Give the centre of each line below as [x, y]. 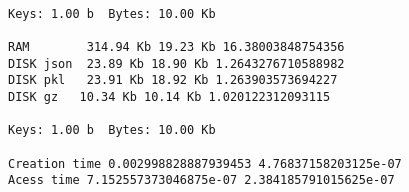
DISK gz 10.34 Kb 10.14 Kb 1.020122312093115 [169, 96]
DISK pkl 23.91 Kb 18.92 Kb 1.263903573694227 [173, 80]
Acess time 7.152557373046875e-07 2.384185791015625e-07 [201, 180]
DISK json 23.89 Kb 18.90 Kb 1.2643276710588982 [176, 63]
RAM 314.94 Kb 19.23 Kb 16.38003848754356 [176, 46]
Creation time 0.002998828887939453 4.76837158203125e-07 [205, 163]
